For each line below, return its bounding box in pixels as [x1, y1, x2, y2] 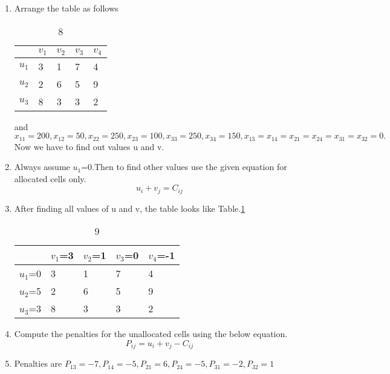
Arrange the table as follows [14, 2, 119, 14]
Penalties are [14, 357, 62, 370]
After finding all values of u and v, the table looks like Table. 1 [14, 202, 245, 214]
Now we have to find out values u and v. [14, 140, 164, 153]
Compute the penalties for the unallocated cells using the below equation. [14, 327, 288, 340]
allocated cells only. [14, 172, 86, 185]
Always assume [14, 160, 70, 173]
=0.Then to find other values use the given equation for [81, 160, 287, 173]
